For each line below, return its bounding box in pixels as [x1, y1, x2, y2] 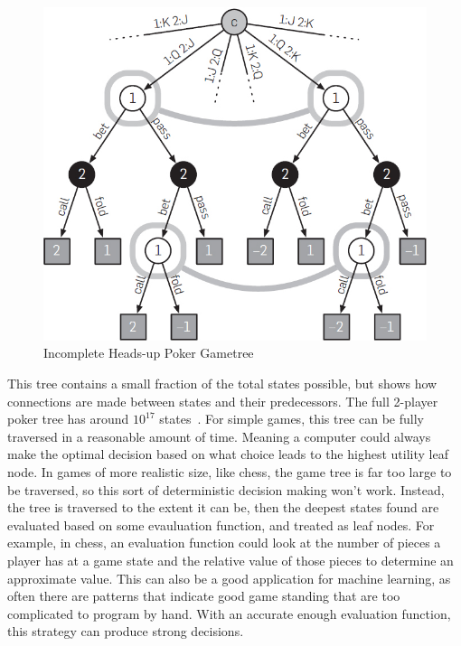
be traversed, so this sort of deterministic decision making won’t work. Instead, [7, 480, 445, 499]
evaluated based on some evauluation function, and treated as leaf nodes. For [7, 515, 435, 534]
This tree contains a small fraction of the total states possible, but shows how [7, 374, 437, 393]
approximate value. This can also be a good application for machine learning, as [7, 568, 451, 587]
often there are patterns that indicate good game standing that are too [7, 586, 400, 605]
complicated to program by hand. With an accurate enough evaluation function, [7, 604, 451, 623]
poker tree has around [7, 409, 129, 428]
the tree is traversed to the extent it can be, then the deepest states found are [7, 498, 439, 517]
